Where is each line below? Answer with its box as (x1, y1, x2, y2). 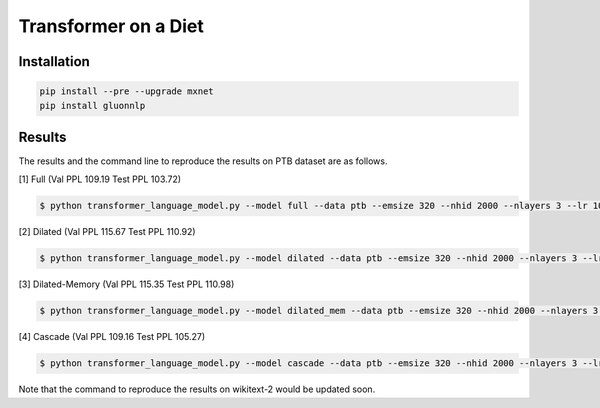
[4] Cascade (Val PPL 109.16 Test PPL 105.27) (18, 331, 206, 343)
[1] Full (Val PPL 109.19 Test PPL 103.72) (18, 173, 182, 185)
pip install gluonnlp (39, 100, 146, 111)
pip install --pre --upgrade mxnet (39, 86, 214, 97)
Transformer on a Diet (18, 15, 204, 37)
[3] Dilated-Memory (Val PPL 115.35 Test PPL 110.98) (18, 278, 235, 290)
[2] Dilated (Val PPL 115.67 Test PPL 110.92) (18, 226, 196, 238)
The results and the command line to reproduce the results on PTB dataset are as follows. (18, 155, 388, 167)
